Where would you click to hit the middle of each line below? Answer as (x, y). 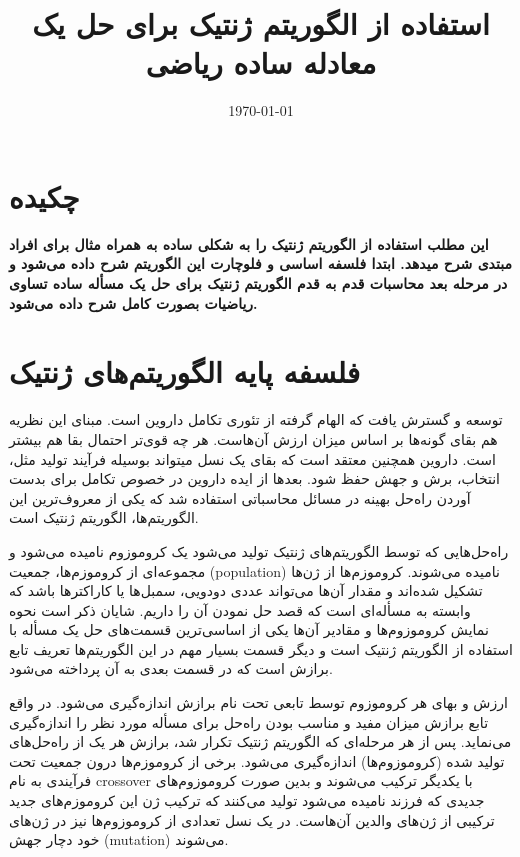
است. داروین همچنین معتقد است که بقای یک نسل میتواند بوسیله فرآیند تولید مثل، (252, 458)
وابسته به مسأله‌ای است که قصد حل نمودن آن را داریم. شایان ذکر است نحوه (240, 609)
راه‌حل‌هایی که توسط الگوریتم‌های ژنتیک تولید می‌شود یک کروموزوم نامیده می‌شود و (259, 550)
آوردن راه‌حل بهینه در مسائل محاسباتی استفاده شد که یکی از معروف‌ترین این (240, 497)
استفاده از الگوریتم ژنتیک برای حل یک (261, 23)
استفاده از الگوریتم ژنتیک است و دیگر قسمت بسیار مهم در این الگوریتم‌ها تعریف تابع (261, 648)
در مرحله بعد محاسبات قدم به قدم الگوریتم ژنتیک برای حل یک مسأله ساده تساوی (258, 283)
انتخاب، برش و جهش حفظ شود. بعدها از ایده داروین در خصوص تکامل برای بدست (254, 478)
